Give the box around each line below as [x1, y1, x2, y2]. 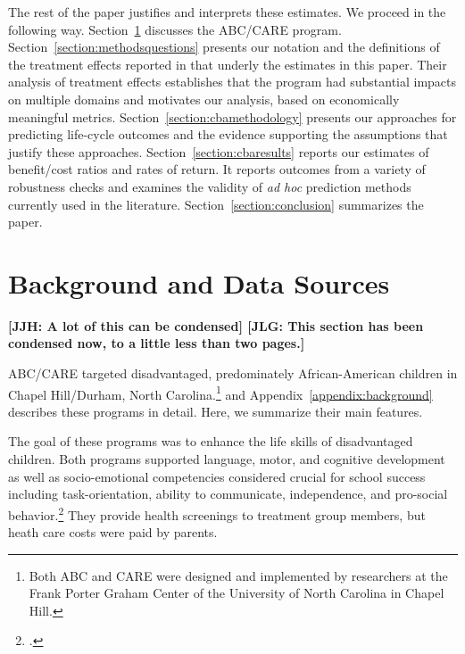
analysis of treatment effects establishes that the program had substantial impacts [8, 72, 457, 91]
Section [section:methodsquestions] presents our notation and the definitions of [8, 37, 440, 56]
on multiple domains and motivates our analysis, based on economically [8, 89, 400, 108]
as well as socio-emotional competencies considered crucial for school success [8, 467, 426, 485]
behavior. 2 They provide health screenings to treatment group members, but [8, 502, 426, 524]
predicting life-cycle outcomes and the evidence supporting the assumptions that [8, 125, 448, 144]
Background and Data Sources [8, 264, 390, 301]
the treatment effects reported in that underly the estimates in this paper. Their [8, 54, 447, 73]
